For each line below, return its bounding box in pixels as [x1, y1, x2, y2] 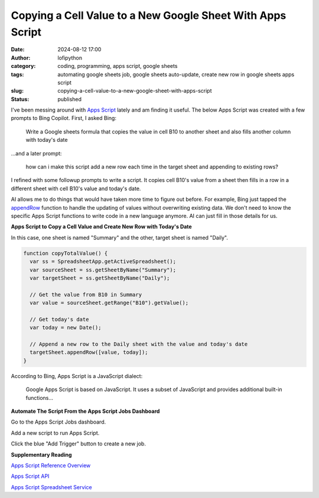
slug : [11, 87, 24, 95]
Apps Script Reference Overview [11, 461, 91, 469]
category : [11, 63, 36, 70]
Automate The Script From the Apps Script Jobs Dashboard [11, 408, 160, 415]
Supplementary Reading [11, 451, 72, 458]
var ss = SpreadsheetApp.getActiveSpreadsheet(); [30, 258, 177, 265]
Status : [11, 95, 30, 103]
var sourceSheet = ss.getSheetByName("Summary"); [30, 266, 177, 273]
